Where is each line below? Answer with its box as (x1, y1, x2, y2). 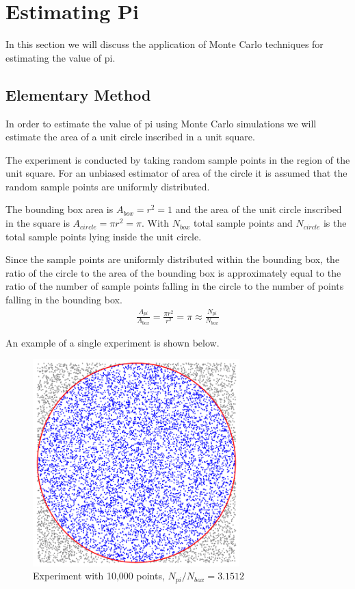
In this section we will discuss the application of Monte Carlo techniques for (5, 37, 324, 51)
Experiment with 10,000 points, (33, 568, 165, 583)
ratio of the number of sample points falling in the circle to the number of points (5, 279, 344, 293)
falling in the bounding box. (5, 292, 122, 307)
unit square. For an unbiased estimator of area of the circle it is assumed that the (5, 166, 347, 180)
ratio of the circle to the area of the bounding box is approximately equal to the (5, 265, 341, 279)
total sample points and (193, 216, 293, 230)
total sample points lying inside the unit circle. (5, 229, 202, 243)
